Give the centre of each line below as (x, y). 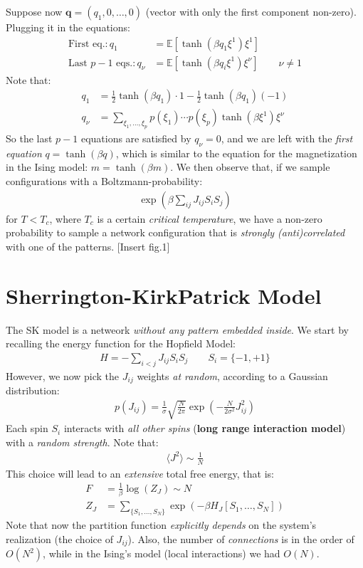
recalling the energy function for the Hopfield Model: (121, 343)
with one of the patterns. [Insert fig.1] (88, 246)
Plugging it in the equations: (68, 27)
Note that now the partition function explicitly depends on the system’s (161, 525)
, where (65, 218)
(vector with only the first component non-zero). (251, 11)
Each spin (27, 428)
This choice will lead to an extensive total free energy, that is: (140, 473)
